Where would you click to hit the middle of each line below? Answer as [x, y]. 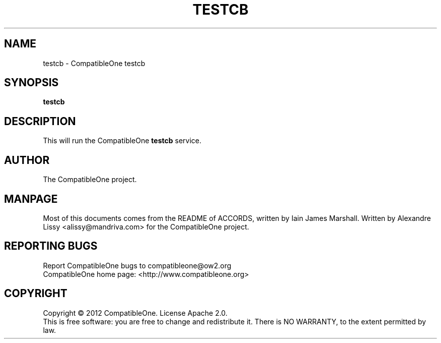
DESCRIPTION [40, 121]
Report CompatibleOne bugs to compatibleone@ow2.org [137, 265]
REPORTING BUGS [51, 246]
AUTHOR [27, 160]
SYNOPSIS [31, 83]
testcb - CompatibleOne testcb [94, 63]
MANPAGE [31, 199]
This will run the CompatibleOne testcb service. [122, 141]
